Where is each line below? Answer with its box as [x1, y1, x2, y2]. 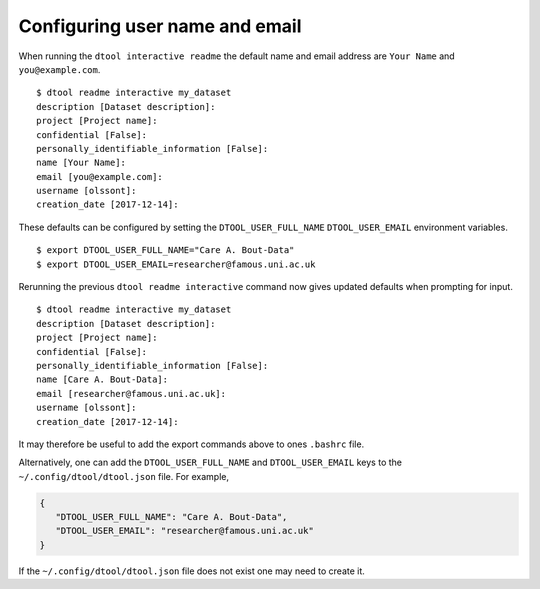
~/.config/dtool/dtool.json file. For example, [18, 470, 230, 482]
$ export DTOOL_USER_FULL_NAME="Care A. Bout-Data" [36, 245, 295, 256]
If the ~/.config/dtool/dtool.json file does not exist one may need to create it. [18, 565, 365, 577]
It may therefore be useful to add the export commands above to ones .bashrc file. [18, 438, 365, 450]
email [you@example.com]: [36, 171, 164, 182]
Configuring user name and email [18, 15, 302, 37]
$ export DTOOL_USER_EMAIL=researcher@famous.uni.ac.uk [36, 258, 316, 270]
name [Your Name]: [36, 157, 127, 169]
